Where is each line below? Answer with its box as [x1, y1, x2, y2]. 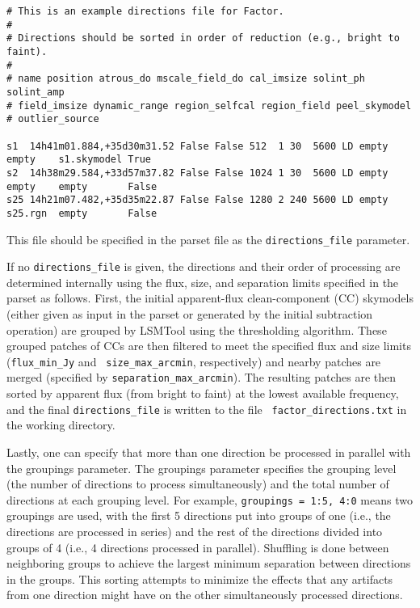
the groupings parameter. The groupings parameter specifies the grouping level [6, 459, 397, 476]
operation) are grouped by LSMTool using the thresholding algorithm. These [6, 321, 387, 338]
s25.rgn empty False [6, 207, 157, 219]
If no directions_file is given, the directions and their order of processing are [6, 258, 401, 275]
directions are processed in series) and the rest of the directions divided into [6, 522, 383, 539]
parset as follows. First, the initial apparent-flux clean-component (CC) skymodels [6, 289, 414, 306]
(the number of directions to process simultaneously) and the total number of [6, 475, 389, 492]
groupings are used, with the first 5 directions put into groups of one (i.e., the [6, 507, 391, 524]
